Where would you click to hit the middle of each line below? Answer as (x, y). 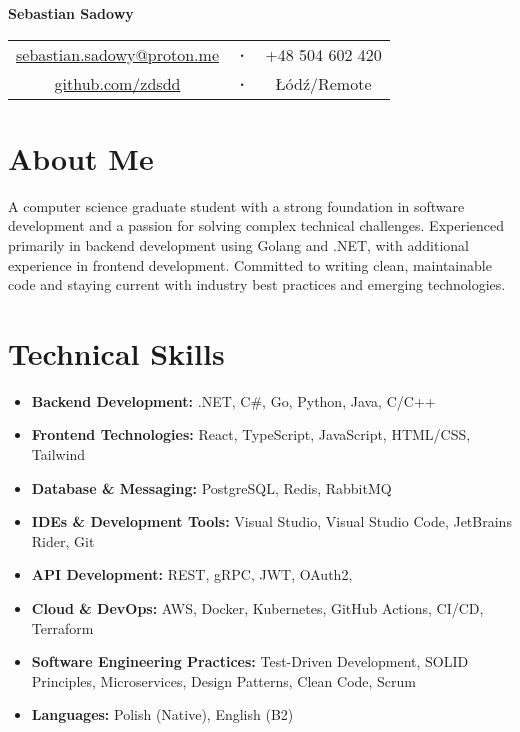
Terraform (62, 627)
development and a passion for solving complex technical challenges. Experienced (256, 225)
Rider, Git (63, 540)
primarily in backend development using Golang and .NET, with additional (238, 244)
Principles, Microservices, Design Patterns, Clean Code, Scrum (224, 680)
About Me (81, 157)
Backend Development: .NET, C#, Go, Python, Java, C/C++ (233, 400)
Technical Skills (116, 352)
